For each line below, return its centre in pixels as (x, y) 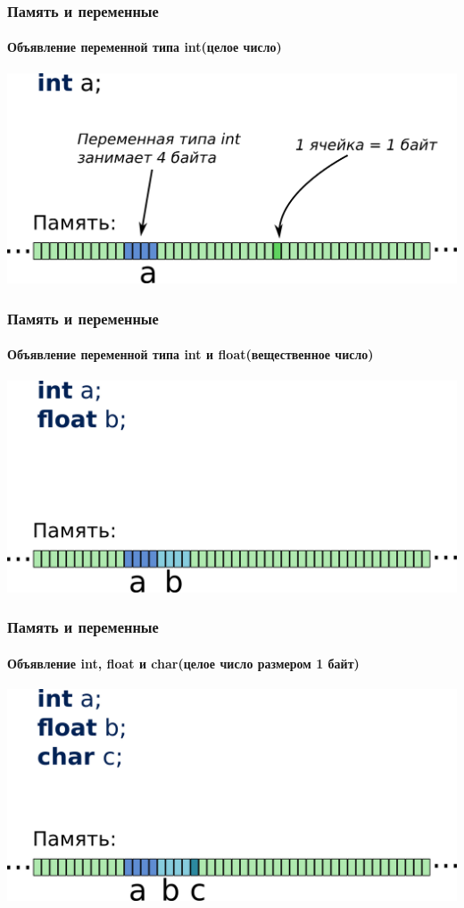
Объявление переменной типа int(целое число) (145, 47)
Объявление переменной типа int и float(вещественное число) (191, 354)
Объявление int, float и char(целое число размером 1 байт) (183, 663)
